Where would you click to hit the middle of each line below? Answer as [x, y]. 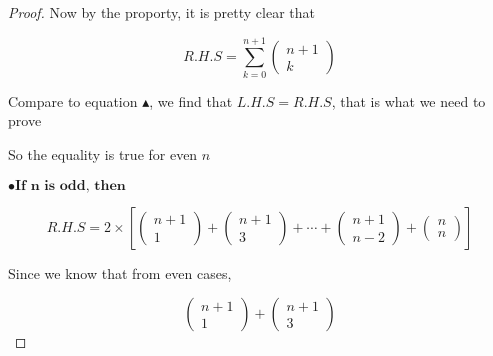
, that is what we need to [408, 100]
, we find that [191, 100]
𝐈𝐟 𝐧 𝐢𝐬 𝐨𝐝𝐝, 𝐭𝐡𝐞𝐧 [70, 185]
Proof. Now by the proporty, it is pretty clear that [162, 12]
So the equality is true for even [103, 153]
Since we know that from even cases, [120, 272]
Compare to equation [73, 100]
